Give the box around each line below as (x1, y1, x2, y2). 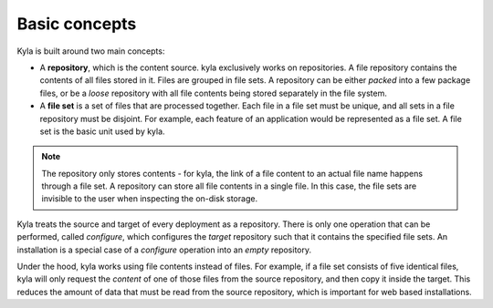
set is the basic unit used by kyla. (39, 126, 165, 137)
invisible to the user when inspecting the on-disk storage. (41, 193, 258, 204)
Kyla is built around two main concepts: (16, 46, 165, 56)
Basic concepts (16, 14, 137, 34)
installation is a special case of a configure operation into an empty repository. (16, 244, 312, 255)
